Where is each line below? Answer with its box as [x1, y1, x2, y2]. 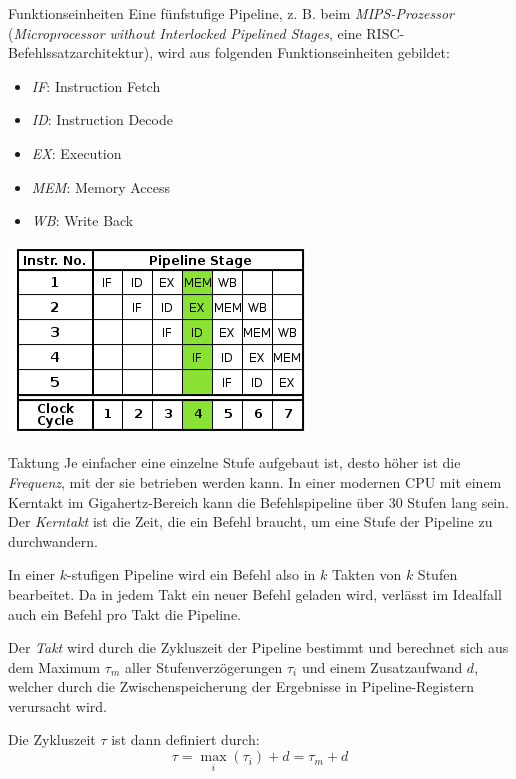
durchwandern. [8, 530, 98, 551]
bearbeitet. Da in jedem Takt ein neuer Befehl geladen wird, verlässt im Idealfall [8, 583, 502, 604]
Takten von [332, 564, 402, 585]
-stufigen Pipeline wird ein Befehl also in [67, 564, 316, 585]
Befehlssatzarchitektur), [8, 42, 154, 63]
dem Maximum [8, 656, 101, 677]
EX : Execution [31, 142, 122, 163]
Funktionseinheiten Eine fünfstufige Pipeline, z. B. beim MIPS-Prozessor [8, 3, 454, 23]
